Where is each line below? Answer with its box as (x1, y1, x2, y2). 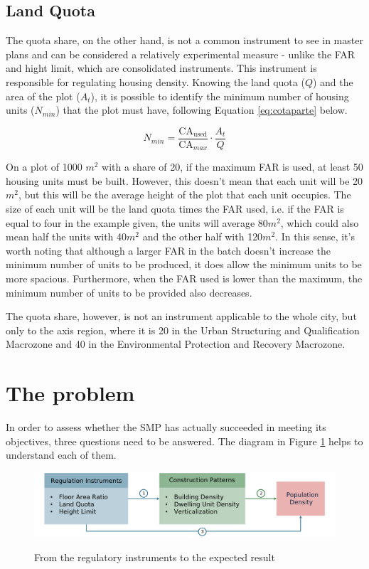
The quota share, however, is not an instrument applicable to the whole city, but (6, 309, 357, 324)
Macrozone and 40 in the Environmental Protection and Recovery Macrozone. (6, 336, 346, 351)
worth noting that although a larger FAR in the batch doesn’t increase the (6, 243, 331, 257)
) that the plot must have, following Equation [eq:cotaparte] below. (55, 102, 348, 117)
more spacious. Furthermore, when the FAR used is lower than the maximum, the (6, 271, 363, 286)
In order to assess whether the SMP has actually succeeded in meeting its (6, 420, 326, 435)
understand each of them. (6, 447, 117, 462)
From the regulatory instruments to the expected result (34, 549, 275, 564)
